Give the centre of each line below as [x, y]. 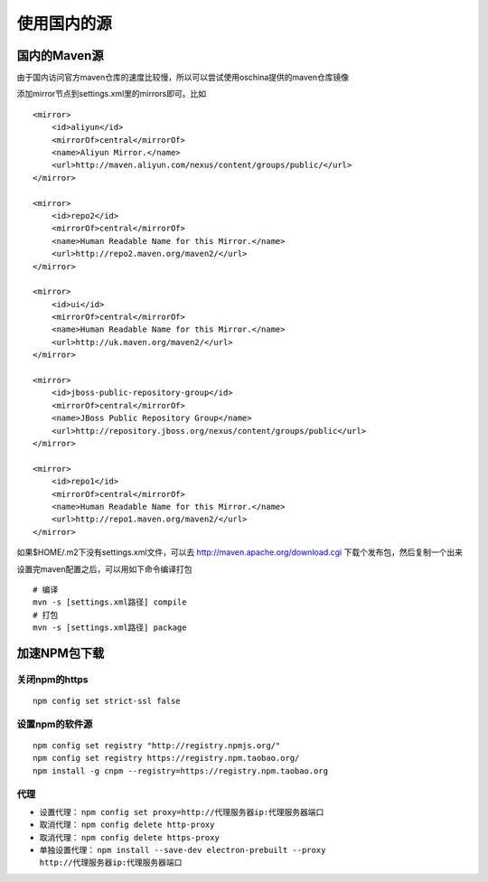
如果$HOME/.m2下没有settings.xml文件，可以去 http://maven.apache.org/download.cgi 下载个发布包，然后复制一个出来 [239, 552]
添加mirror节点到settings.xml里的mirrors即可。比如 [112, 94]
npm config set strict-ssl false [107, 701]
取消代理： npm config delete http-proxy [127, 825]
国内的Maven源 [60, 56]
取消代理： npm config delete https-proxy [130, 837]
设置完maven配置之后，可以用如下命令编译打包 [104, 568]
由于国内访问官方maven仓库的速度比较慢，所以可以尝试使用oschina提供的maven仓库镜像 [183, 78]
